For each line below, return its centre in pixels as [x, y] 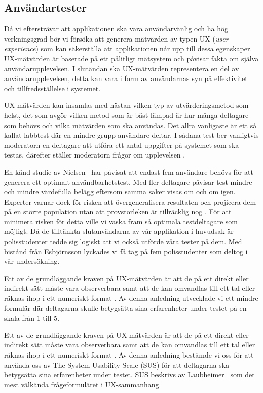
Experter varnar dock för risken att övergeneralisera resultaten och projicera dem [130, 201]
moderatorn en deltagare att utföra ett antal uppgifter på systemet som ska [122, 145]
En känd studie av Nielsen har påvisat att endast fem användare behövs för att [129, 171]
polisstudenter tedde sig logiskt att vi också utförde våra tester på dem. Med [123, 241]
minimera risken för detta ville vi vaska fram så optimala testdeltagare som [121, 221]
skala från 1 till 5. [32, 318]
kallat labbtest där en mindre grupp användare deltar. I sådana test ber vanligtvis [131, 135]
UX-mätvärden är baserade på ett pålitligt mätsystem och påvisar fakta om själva [131, 58]
